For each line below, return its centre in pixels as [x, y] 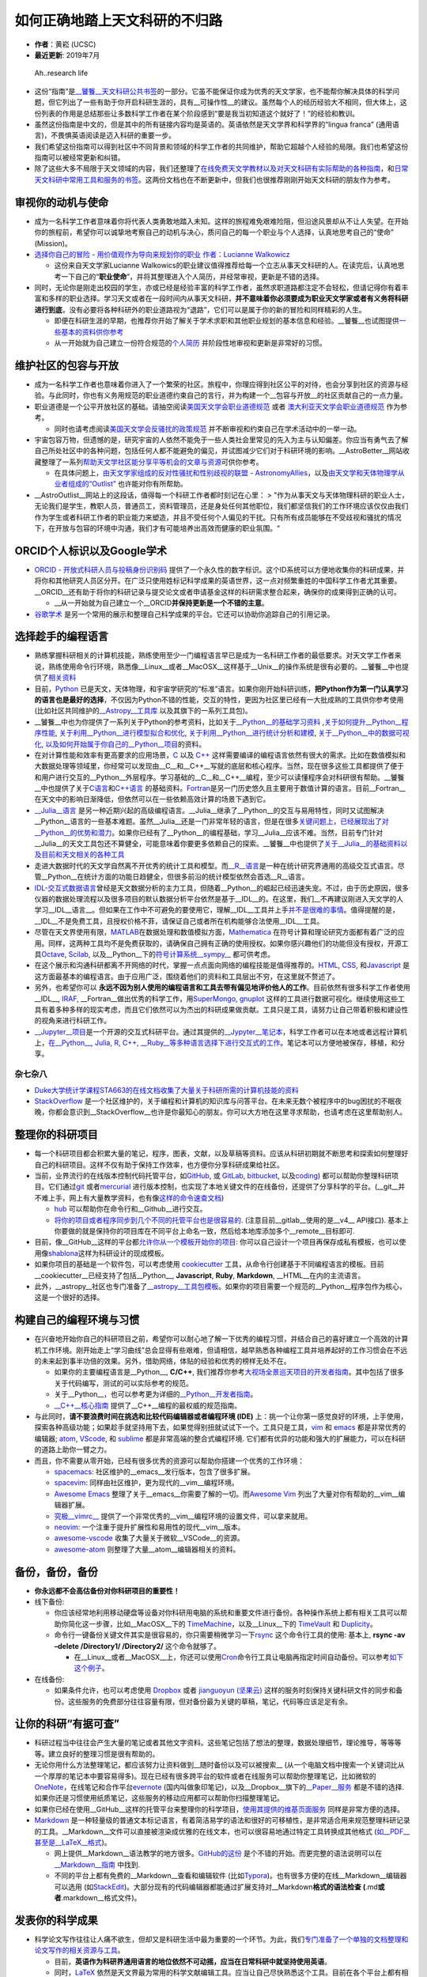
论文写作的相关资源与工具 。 [79, 1950]
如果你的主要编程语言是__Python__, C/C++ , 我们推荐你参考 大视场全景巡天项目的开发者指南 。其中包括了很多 [229, 1372]
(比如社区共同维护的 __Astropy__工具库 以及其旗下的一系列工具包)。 [143, 711]
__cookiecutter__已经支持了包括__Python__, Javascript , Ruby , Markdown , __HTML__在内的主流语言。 [200, 1275]
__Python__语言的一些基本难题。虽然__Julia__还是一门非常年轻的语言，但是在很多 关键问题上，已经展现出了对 [212, 822]
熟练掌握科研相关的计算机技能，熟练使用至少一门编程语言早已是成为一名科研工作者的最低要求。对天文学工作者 [214, 656]
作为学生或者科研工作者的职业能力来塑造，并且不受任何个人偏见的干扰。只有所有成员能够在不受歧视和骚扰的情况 [218, 517]
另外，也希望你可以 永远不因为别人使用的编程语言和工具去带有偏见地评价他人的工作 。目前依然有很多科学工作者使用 [222, 988]
